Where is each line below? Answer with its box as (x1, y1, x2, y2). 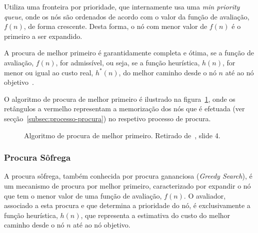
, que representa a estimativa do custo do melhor (80, 210, 230, 220)
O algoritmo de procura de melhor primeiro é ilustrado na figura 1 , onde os (4, 93, 235, 104)
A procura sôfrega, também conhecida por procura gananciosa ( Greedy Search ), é (4, 171, 252, 181)
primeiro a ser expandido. (4, 30, 82, 41)
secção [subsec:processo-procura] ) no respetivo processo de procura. (4, 113, 211, 123)
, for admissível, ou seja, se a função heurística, (55, 57, 200, 67)
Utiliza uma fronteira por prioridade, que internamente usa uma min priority (4, 1, 240, 11)
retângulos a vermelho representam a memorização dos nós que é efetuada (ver (4, 103, 245, 114)
